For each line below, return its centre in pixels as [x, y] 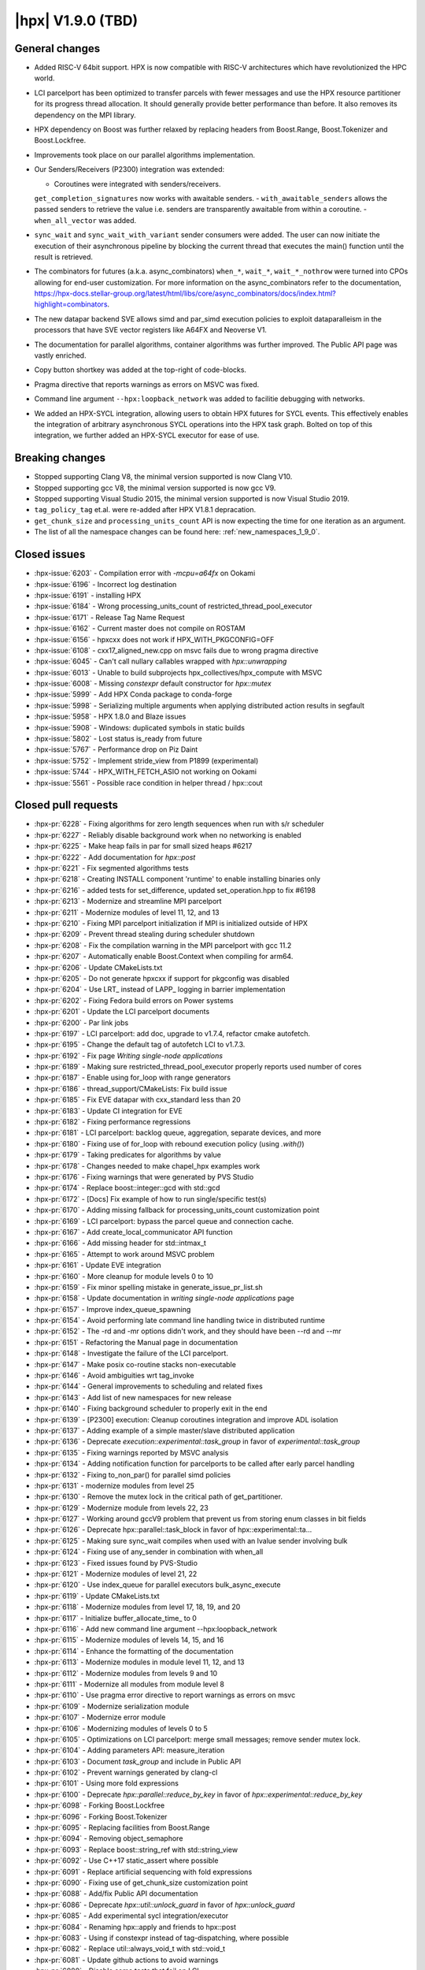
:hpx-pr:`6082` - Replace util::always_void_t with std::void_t [130, 1949]
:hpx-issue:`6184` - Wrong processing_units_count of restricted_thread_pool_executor [173, 606]
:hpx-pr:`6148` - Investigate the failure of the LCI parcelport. [131, 1353]
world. [44, 78]
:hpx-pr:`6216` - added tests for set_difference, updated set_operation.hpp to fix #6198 [175, 890]
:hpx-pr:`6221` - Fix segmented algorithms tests [111, 868]
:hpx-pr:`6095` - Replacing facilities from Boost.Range [122, 1827]
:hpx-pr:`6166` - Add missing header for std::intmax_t [120, 1243]
